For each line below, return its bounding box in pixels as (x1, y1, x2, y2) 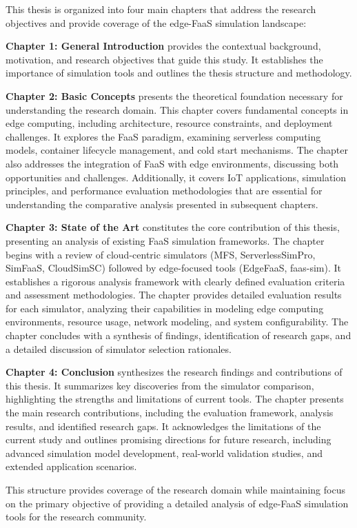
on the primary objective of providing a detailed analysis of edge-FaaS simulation (6, 496, 349, 510)
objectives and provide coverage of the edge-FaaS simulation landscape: (6, 15, 307, 30)
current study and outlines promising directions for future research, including (6, 432, 331, 447)
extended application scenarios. (6, 459, 137, 474)
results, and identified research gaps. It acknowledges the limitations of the (6, 418, 321, 433)
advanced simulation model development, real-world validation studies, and (6, 445, 323, 460)
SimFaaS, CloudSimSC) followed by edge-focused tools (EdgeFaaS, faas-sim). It (6, 261, 342, 275)
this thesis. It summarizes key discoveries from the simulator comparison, (6, 378, 314, 392)
